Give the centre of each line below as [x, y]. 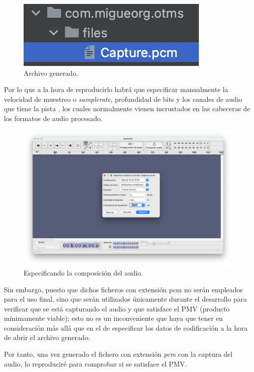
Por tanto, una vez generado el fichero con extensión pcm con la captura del [118, 354]
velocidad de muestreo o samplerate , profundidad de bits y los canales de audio [123, 99]
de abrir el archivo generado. [47, 337]
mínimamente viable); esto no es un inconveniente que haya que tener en [113, 318]
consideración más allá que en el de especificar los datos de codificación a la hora [126, 327]
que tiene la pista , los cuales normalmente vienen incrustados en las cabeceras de [127, 108]
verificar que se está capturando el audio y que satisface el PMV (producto [117, 308]
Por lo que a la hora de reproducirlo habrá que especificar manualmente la [116, 89]
